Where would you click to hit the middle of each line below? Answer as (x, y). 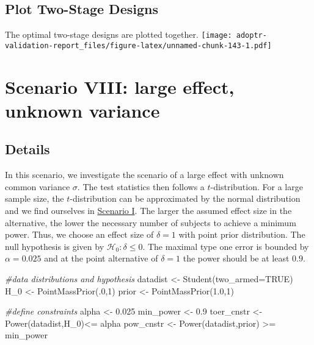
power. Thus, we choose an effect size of (79, 234)
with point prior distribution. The (242, 234)
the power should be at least (236, 258)
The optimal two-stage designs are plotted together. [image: (119, 34)
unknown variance (82, 110)
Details (27, 149)
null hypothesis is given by (55, 246)
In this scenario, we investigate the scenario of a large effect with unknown (144, 175)
